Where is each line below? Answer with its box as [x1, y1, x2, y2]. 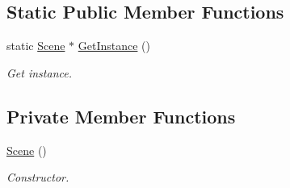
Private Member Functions [6, 103, 236, 128]
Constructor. [6, 169, 69, 186]
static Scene [6, 37, 65, 54]
